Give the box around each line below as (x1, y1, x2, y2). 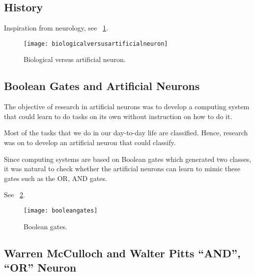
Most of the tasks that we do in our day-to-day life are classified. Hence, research (4, 127, 248, 138)
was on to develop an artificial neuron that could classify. (4, 137, 176, 148)
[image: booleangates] (24, 207, 98, 214)
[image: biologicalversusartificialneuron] (24, 40, 168, 47)
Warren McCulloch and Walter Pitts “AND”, (4, 245, 241, 260)
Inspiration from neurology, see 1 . (4, 23, 108, 33)
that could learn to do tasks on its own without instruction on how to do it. (4, 111, 232, 121)
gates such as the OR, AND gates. (4, 173, 107, 183)
